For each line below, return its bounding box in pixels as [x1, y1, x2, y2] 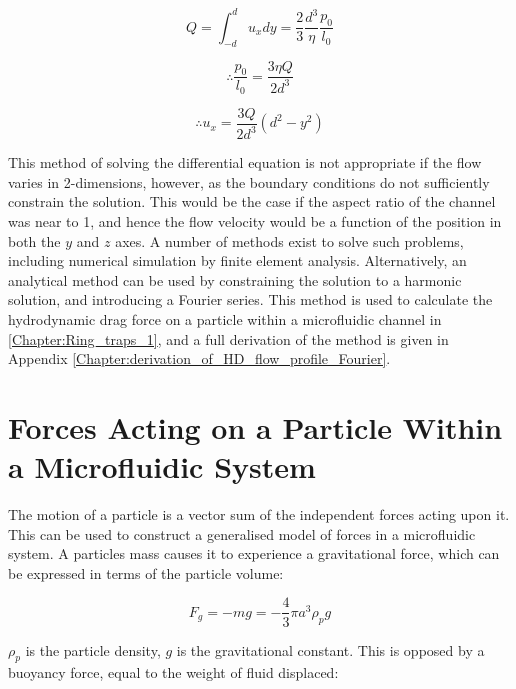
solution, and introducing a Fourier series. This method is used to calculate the [8, 289, 493, 310]
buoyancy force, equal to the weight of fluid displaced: [8, 662, 339, 683]
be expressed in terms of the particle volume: [8, 562, 284, 583]
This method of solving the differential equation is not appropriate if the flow [8, 152, 482, 173]
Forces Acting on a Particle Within [8, 406, 503, 447]
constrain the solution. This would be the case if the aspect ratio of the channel [8, 191, 496, 212]
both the [8, 230, 61, 251]
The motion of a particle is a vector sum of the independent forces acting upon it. [8, 504, 510, 525]
